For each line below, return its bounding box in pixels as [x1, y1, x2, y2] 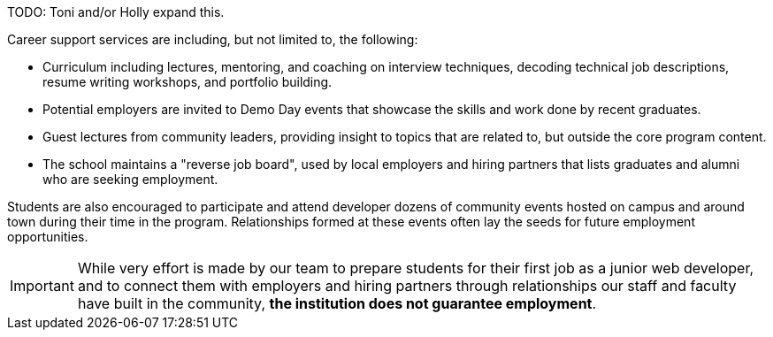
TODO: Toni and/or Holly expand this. [7, 4, 225, 19]
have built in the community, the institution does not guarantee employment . [77, 295, 597, 312]
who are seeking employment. [42, 172, 218, 187]
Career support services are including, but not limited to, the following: [7, 32, 418, 47]
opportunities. [7, 229, 88, 244]
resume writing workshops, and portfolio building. [42, 74, 333, 89]
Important [10, 277, 74, 295]
